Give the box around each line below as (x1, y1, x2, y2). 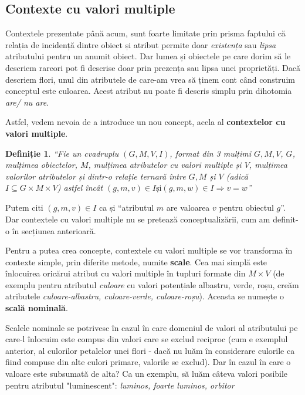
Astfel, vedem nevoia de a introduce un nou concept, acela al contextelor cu (5, 116, 286, 128)
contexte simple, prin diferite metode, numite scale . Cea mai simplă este (5, 255, 267, 268)
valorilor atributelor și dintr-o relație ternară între (5, 170, 186, 182)
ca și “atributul (99, 201, 154, 214)
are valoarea (166, 201, 210, 214)
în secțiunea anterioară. (12, 224, 96, 237)
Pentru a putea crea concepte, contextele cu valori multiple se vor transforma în (5, 244, 293, 256)
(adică (226, 170, 248, 182)
